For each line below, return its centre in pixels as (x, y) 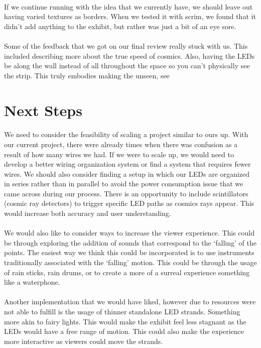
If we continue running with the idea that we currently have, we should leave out (128, 6)
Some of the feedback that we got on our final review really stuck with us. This (126, 45)
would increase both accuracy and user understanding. (88, 213)
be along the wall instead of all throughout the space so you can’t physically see (127, 66)
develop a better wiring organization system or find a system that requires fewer (127, 164)
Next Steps (43, 110)
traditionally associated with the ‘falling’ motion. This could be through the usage (130, 262)
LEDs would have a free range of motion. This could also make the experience (124, 331)
